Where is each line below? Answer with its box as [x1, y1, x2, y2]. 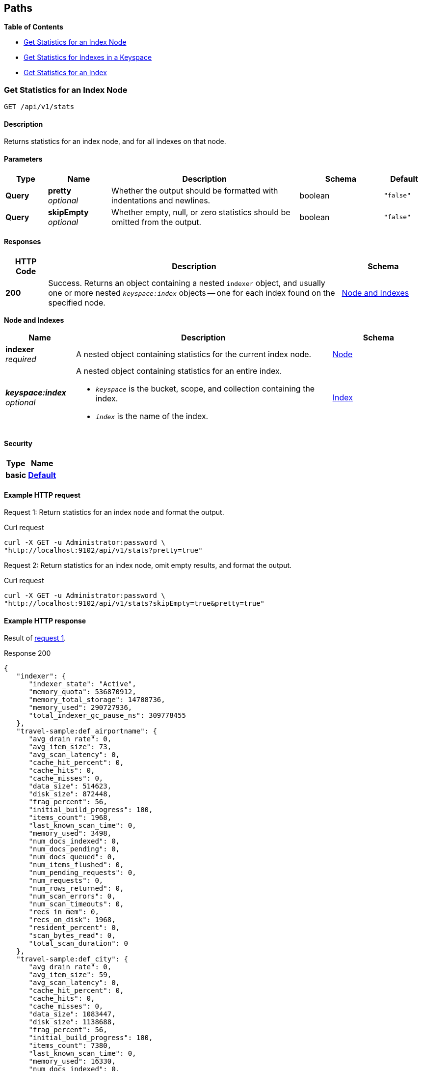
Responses [4, 237, 41, 246]
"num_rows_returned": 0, [28, 884, 124, 893]
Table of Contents [4, 23, 63, 31]
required [5, 354, 36, 364]
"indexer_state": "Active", [28, 680, 136, 688]
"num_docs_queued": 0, [28, 853, 116, 861]
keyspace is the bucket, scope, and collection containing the [95, 383, 315, 394]
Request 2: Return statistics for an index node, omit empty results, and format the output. [4, 561, 292, 570]
